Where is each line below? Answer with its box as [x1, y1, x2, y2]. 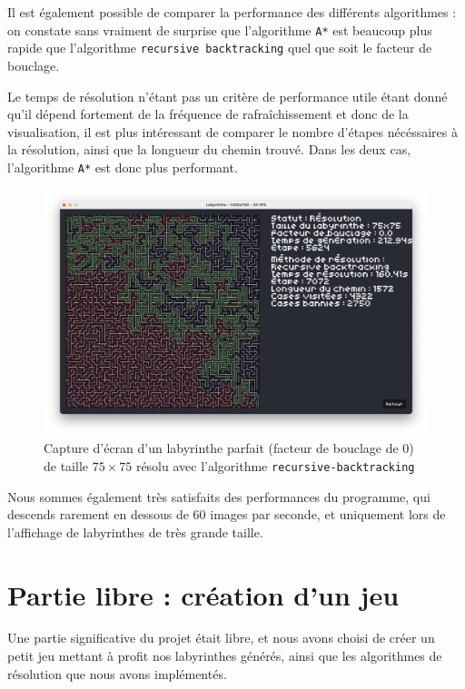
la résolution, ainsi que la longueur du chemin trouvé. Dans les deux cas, [7, 140, 411, 159]
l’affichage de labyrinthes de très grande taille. [7, 522, 263, 541]
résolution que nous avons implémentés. [7, 664, 227, 683]
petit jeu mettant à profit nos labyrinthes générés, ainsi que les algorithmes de [7, 646, 442, 665]
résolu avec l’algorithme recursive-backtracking [135, 456, 415, 475]
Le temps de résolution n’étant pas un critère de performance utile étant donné [7, 86, 448, 105]
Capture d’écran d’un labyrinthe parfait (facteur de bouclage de [44, 438, 399, 458]
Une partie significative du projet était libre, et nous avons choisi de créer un [7, 628, 435, 647]
